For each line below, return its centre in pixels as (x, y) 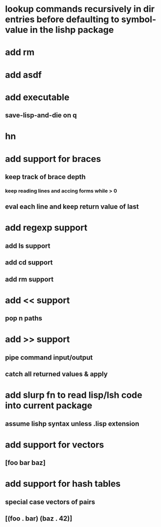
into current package (49, 406)
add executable (37, 97)
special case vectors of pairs (50, 502)
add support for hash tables (63, 484)
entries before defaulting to (62, 19)
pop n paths (24, 318)
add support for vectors (55, 445)
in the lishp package (72, 30)
